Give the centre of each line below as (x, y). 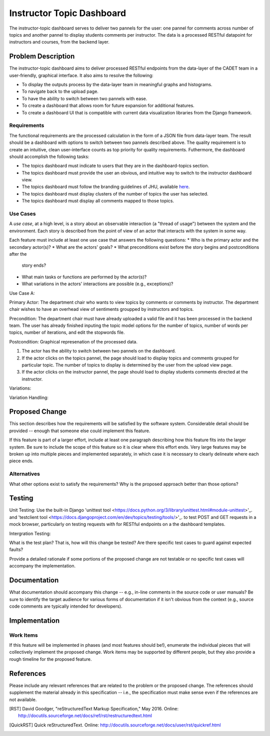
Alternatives (24, 474)
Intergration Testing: (30, 533)
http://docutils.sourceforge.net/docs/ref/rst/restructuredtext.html (85, 716)
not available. (23, 699)
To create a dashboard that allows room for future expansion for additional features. (108, 106)
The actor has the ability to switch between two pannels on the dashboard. (99, 351)
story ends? (34, 265)
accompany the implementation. (42, 566)
